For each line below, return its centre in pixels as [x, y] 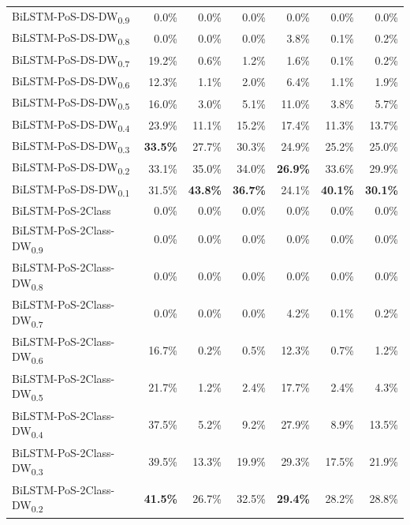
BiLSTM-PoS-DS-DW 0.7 [71, 60]
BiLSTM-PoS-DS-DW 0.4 [71, 125]
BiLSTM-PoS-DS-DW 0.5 [71, 103]
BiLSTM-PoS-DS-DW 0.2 [71, 168]
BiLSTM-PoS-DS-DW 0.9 [71, 17]
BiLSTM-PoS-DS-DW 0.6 [71, 81]
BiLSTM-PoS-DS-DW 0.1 [71, 189]
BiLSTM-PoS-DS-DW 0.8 [71, 38]
